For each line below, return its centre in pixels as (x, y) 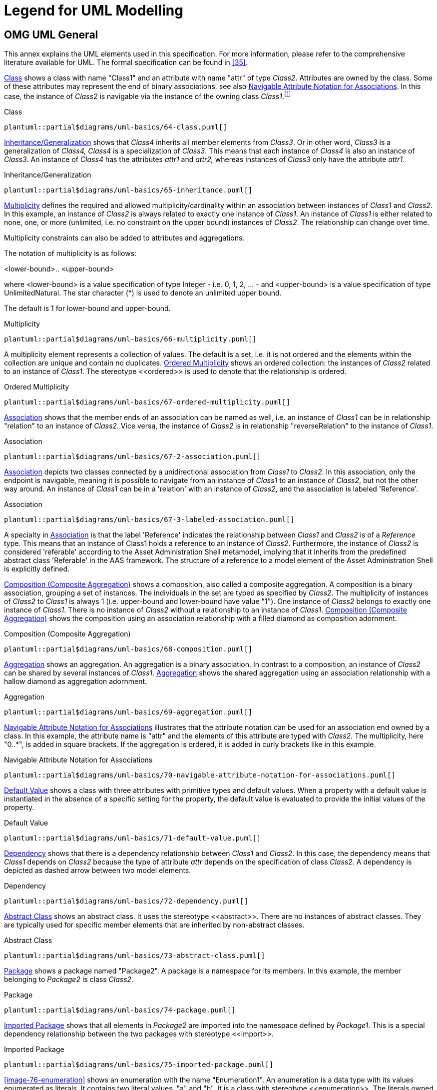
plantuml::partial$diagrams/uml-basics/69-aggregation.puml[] (128, 712)
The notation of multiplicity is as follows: (70, 253)
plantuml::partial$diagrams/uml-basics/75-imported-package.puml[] (139, 1064)
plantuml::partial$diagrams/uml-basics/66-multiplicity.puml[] (130, 339)
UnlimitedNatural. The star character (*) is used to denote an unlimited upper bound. (143, 292)
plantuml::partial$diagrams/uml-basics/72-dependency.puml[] (126, 901)
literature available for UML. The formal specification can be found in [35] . (126, 62)
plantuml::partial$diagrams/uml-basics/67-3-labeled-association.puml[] (149, 519)
